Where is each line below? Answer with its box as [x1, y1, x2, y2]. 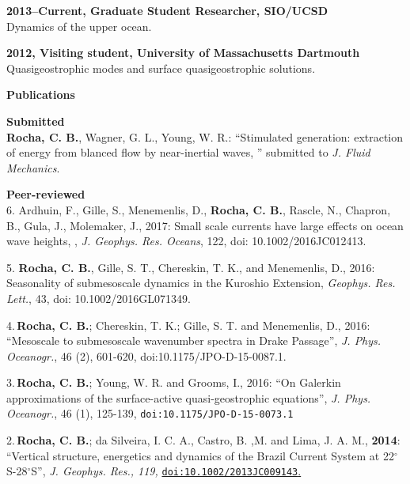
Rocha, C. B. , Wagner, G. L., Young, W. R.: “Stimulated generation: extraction [6, 128, 404, 145]
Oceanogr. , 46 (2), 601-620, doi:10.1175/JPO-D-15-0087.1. [6, 347, 287, 364]
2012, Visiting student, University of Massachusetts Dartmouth [6, 44, 360, 61]
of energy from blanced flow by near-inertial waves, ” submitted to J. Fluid [6, 144, 370, 161]
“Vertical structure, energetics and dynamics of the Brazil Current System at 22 [6, 447, 394, 463]
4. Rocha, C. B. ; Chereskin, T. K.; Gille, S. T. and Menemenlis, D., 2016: [6, 316, 370, 333]
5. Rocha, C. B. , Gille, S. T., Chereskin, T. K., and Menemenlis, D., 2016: [6, 259, 375, 275]
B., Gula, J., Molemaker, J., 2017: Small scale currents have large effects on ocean [6, 217, 404, 233]
